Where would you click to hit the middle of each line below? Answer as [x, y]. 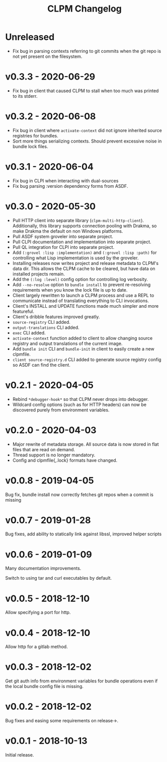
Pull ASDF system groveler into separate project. [63, 236]
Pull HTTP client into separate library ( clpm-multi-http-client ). [78, 220]
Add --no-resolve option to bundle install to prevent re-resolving [81, 285]
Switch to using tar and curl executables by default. [59, 578]
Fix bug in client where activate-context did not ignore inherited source [87, 130]
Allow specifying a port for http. [38, 612]
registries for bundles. [35, 135]
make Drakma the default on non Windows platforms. [68, 231]
